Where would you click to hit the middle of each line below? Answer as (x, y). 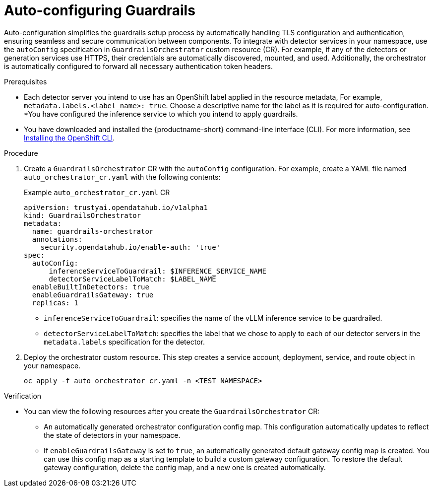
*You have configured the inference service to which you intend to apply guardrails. (161, 114)
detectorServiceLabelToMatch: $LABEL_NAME (132, 279)
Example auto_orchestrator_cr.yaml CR (97, 192)
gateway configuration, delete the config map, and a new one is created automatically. (185, 467)
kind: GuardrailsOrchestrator (83, 215)
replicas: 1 (55, 303)
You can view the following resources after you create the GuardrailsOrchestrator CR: (172, 411)
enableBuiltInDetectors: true (91, 287)
